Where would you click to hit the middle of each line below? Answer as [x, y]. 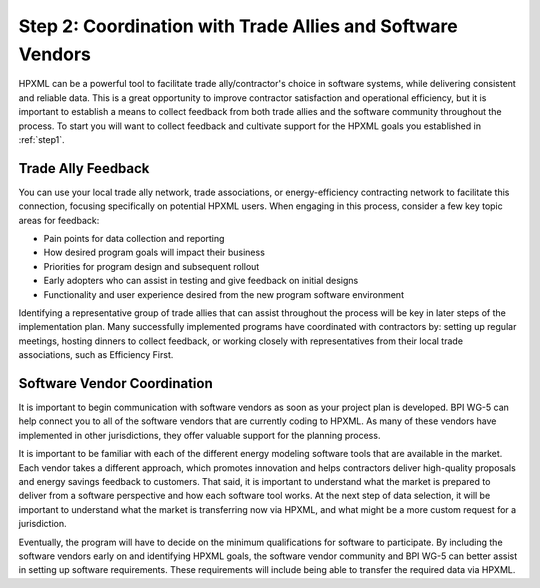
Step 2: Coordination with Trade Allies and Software [238, 26]
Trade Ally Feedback [84, 168]
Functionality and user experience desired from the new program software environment [224, 294]
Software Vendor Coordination [116, 383]
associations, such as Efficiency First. [96, 355]
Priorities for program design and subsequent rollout [151, 266]
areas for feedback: [59, 220]
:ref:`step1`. [41, 139]
